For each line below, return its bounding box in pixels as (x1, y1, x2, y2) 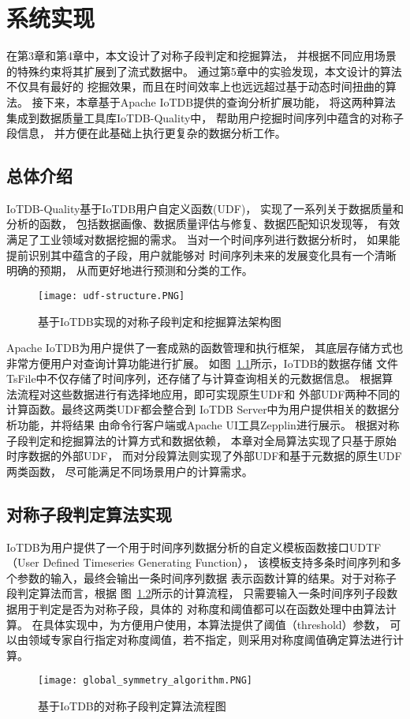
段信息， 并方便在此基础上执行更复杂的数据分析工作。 (6, 125, 286, 141)
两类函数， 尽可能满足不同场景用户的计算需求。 (6, 462, 253, 479)
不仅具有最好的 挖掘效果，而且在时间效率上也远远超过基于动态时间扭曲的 (6, 78, 386, 95)
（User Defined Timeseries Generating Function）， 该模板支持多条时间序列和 (6, 554, 390, 571)
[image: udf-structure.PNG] (38, 290, 185, 301)
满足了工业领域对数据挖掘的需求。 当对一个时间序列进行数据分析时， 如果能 (6, 231, 401, 248)
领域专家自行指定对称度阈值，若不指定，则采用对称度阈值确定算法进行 (28, 631, 393, 648)
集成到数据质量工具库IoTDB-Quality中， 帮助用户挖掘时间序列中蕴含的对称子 (6, 109, 404, 125)
